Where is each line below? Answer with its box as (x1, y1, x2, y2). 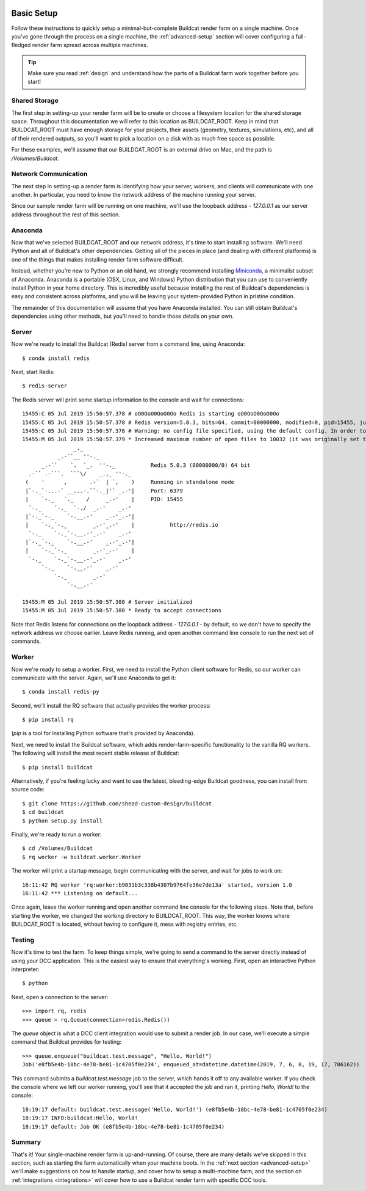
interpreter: (11, 966, 40, 973)
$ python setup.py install (22, 817, 103, 824)
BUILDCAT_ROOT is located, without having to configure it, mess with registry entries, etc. (11, 920, 238, 928)
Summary (11, 1138, 41, 1146)
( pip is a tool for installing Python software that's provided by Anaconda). (11, 730, 195, 737)
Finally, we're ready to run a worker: (11, 831, 102, 838)
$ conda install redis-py (22, 688, 100, 695)
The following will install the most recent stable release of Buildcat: (11, 749, 179, 757)
